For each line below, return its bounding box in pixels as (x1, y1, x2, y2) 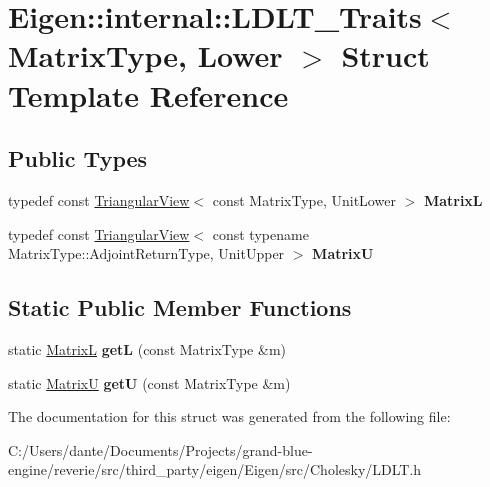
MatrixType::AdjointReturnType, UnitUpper (8, 243, 285, 264)
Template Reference (8, 74, 289, 115)
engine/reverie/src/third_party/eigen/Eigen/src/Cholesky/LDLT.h (8, 459, 422, 480)
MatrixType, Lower (8, 35, 283, 76)
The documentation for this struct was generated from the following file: (8, 406, 451, 427)
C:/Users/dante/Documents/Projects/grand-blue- (8, 439, 313, 460)
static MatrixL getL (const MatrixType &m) (8, 338, 286, 359)
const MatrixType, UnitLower (212, 189, 396, 210)
